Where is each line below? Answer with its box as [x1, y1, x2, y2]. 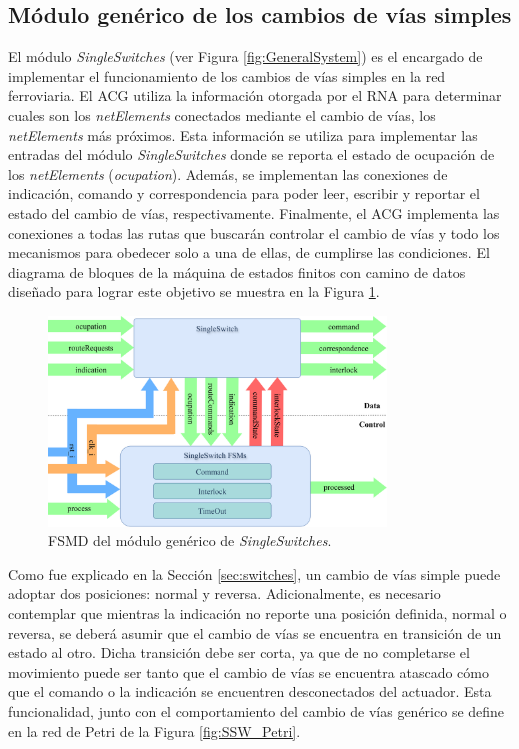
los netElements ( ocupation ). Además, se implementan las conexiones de [8, 163, 448, 184]
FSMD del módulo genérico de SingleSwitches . [48, 530, 332, 551]
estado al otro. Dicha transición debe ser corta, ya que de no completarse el [8, 642, 470, 663]
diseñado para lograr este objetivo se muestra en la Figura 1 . [8, 281, 380, 302]
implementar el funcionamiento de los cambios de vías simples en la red [8, 65, 446, 86]
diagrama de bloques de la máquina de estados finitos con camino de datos [8, 261, 466, 282]
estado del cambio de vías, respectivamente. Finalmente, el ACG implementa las [8, 202, 500, 223]
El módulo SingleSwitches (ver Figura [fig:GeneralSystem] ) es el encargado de [8, 46, 483, 67]
